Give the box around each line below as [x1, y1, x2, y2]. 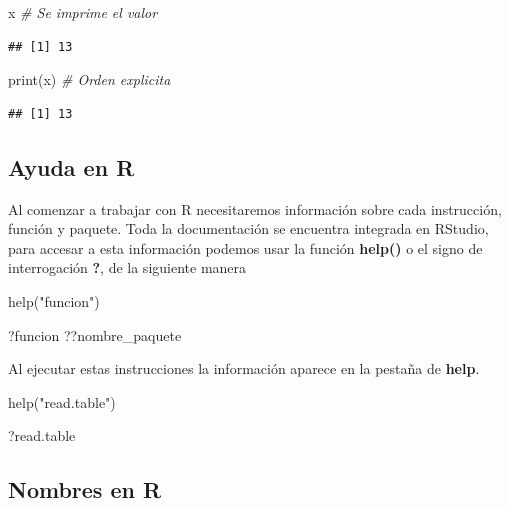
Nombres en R [8, 474, 162, 505]
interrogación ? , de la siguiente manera [8, 257, 247, 278]
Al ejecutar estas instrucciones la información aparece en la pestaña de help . [8, 358, 480, 379]
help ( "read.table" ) [8, 391, 116, 412]
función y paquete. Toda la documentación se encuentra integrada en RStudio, [8, 218, 489, 239]
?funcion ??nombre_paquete [8, 324, 182, 345]
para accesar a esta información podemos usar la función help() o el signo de [8, 237, 483, 258]
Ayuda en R [8, 151, 135, 182]
